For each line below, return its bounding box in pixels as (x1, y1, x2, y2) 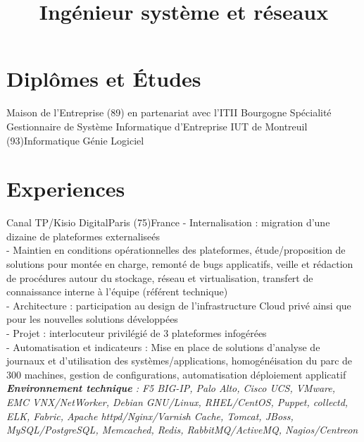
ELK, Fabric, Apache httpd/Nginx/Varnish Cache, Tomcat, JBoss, (6, 408, 294, 423)
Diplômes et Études (6, 64, 201, 93)
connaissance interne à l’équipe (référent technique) (6, 284, 228, 299)
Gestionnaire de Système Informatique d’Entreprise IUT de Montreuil (6, 118, 308, 133)
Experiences (6, 174, 125, 203)
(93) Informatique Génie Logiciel (6, 133, 144, 147)
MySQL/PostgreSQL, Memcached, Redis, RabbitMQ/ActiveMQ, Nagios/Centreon (6, 422, 358, 437)
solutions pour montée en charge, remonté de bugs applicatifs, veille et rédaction (6, 257, 353, 271)
